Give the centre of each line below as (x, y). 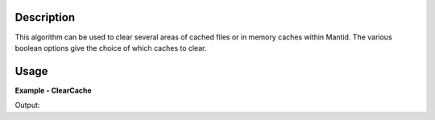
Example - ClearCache (53, 90)
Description (45, 17)
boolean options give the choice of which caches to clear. (111, 48)
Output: (27, 106)
